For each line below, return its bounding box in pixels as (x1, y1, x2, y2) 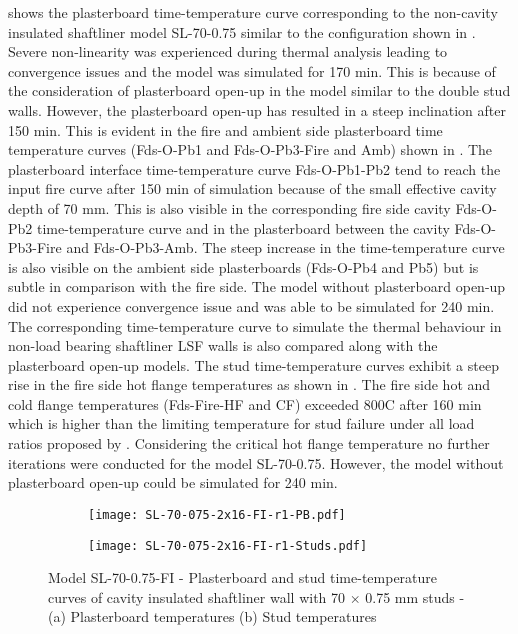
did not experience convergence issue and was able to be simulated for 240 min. (8, 295, 495, 316)
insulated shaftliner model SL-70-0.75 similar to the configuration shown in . (8, 21, 476, 42)
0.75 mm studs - (365, 586, 465, 607)
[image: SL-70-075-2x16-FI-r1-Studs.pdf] (88, 538, 368, 553)
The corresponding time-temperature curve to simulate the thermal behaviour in (8, 315, 502, 336)
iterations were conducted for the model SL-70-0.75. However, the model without (8, 452, 504, 473)
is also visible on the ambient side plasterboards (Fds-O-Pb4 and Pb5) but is (8, 256, 479, 277)
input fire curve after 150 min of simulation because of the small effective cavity (8, 178, 497, 199)
